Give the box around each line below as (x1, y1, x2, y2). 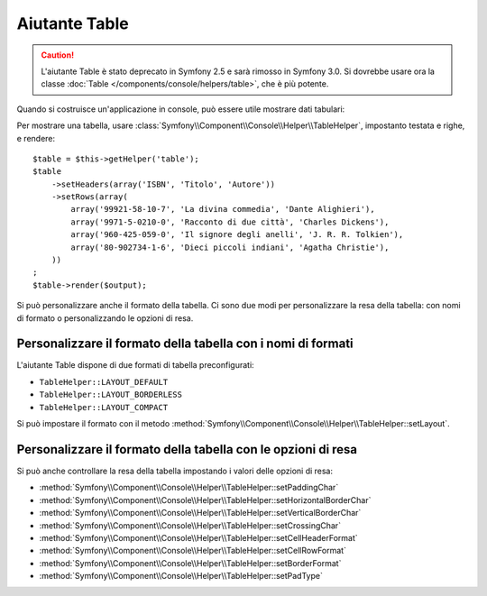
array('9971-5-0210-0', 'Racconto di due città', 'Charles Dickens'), (70, 216, 390, 227)
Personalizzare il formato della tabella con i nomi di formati (16, 336, 354, 352)
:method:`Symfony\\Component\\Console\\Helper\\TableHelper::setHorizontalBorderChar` (39, 494, 372, 505)
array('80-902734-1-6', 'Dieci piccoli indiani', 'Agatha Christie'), (70, 242, 390, 252)
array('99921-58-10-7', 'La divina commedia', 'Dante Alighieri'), (70, 204, 375, 215)
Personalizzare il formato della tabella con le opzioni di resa (16, 442, 358, 457)
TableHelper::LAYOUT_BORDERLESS (39, 390, 182, 400)
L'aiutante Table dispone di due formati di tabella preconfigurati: (16, 360, 254, 371)
